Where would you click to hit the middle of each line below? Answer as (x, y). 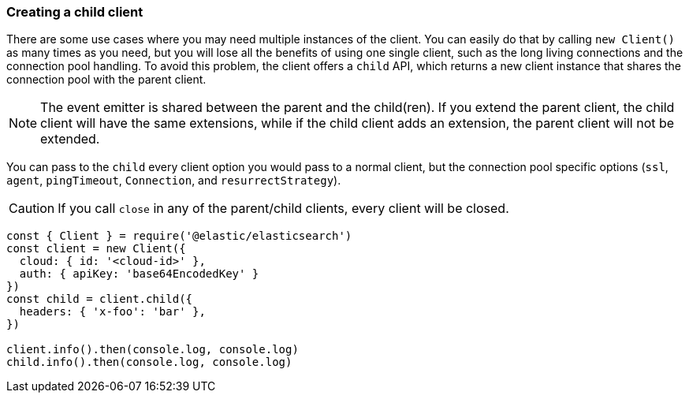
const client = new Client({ (96, 249)
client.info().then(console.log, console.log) (153, 350)
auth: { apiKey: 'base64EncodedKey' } (139, 274)
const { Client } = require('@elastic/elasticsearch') (179, 236)
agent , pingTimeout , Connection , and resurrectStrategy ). (174, 181)
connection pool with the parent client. (106, 80)
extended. (70, 139)
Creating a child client (75, 12)
